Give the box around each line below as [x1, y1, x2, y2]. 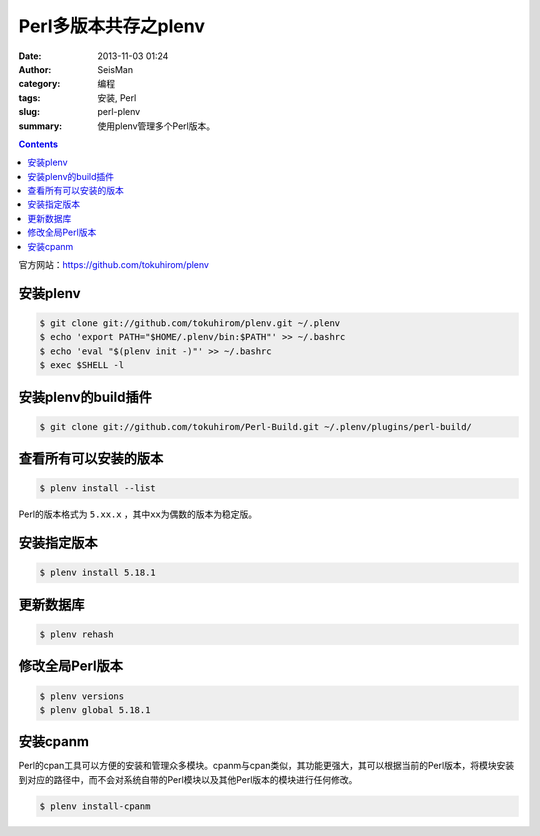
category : [18, 78, 61, 90]
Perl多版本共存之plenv [18, 15, 205, 37]
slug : [18, 106, 40, 118]
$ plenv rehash [39, 628, 114, 640]
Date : [18, 50, 42, 62]
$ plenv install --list [39, 483, 157, 494]
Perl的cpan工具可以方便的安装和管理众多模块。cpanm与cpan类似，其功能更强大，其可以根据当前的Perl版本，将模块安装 [18, 760, 515, 772]
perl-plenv [97, 106, 141, 118]
